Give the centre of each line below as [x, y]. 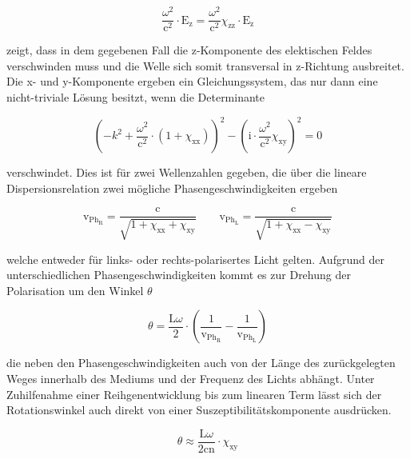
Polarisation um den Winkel [75, 290]
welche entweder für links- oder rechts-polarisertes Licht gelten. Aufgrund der [195, 259]
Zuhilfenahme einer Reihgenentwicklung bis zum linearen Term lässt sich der [194, 394]
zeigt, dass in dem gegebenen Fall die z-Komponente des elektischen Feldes [189, 50]
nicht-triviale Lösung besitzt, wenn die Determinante [136, 96]
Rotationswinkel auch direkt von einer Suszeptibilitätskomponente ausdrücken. [199, 410]
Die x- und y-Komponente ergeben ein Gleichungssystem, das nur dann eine [192, 81]
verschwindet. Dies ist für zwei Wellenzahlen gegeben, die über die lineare [187, 172]
